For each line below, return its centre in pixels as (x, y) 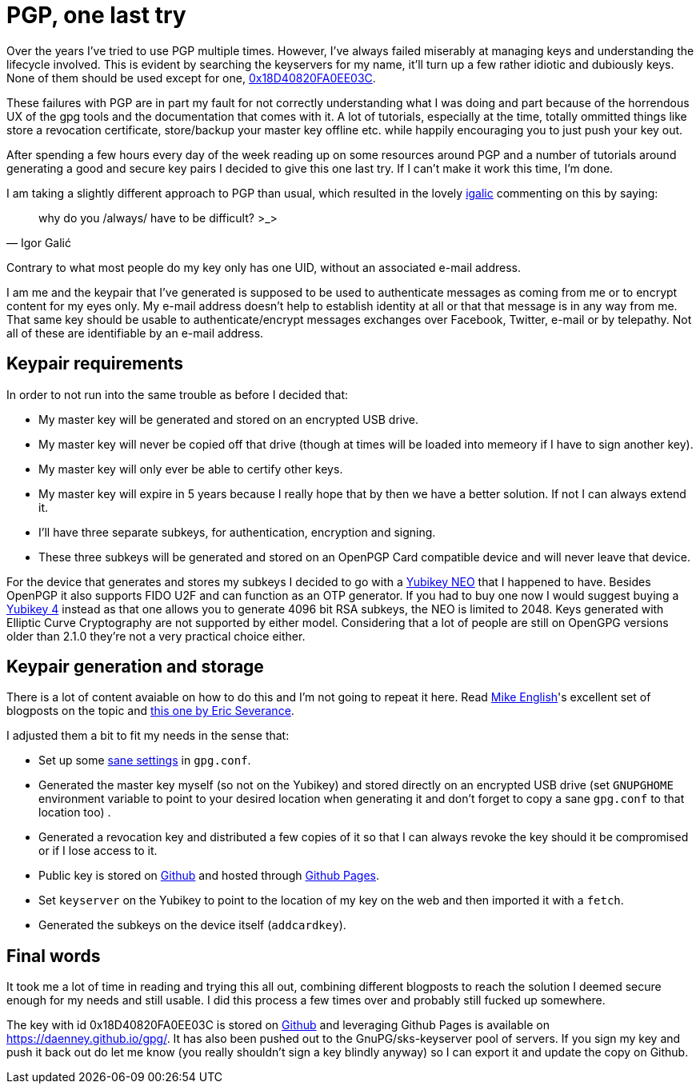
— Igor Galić (39, 242)
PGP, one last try (96, 15)
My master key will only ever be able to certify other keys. (191, 469)
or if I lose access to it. (98, 851)
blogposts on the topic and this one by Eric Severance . (150, 711)
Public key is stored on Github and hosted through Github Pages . (209, 876)
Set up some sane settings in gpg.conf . (145, 761)
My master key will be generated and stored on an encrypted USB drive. (228, 419)
